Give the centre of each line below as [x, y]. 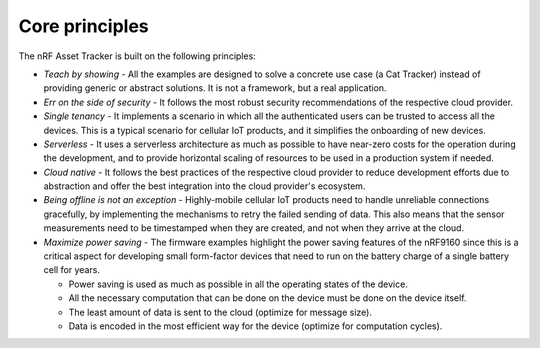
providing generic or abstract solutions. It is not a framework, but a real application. [215, 88]
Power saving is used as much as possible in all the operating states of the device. [238, 284]
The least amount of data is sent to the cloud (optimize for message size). [220, 312]
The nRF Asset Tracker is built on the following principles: [137, 56]
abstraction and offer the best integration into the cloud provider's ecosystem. [204, 186]
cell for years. [71, 270]
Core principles [83, 26]
